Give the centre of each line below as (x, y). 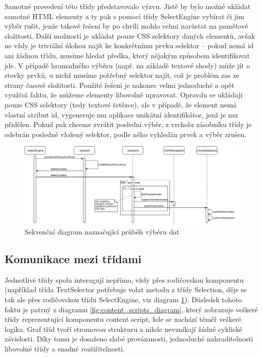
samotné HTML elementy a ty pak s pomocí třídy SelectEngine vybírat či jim (124, 16)
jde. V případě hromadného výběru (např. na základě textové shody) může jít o (127, 65)
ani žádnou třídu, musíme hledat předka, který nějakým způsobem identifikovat (127, 55)
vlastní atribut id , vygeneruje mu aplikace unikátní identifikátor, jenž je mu (121, 114)
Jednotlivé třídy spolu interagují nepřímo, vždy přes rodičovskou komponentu (124, 279)
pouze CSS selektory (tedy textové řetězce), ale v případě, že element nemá (121, 104)
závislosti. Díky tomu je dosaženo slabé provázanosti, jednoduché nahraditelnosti (129, 339)
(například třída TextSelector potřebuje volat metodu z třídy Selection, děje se (126, 289)
